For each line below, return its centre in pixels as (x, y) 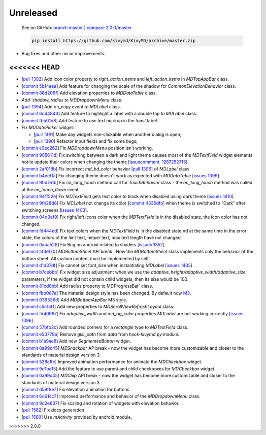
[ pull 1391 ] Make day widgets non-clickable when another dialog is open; (108, 134)
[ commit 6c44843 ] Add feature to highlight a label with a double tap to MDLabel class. (109, 114)
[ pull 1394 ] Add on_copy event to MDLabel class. (71, 106)
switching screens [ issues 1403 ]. (55, 210)
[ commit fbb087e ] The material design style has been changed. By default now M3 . (106, 293)
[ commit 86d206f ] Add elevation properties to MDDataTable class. (89, 93)
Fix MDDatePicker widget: (48, 128)
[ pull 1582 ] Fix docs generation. (53, 410)
